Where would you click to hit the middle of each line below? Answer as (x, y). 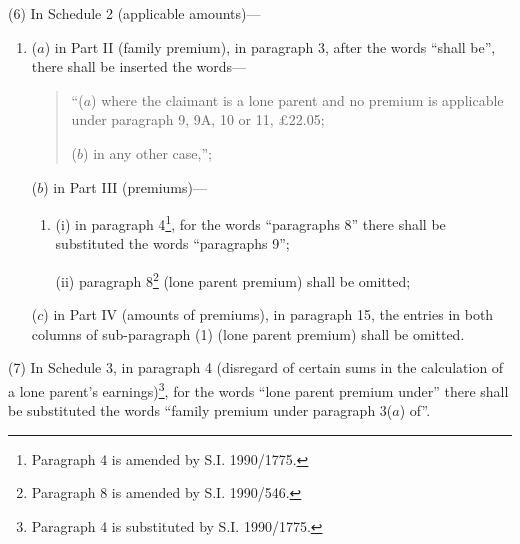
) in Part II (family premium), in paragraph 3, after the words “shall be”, (270, 46)
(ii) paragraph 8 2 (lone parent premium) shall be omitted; (233, 279)
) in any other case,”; (147, 152)
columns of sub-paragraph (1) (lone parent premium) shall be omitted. (248, 333)
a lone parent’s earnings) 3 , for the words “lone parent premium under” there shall (258, 389)
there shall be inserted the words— (139, 66)
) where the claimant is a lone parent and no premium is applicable (297, 99)
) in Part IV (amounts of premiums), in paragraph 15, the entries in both (268, 314)
